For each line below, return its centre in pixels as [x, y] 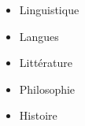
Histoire [38, 115]
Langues [39, 36]
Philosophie [47, 89]
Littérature [46, 63]
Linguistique [49, 9]
